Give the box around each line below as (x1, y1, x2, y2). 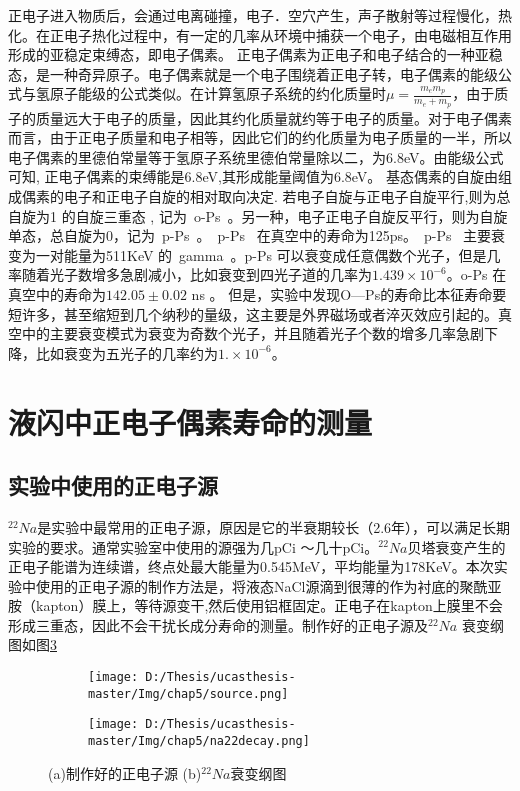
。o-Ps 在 (446, 264, 507, 285)
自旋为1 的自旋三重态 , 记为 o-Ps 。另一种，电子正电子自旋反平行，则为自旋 (8, 205, 508, 226)
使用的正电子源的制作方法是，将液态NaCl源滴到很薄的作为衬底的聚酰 (35, 575, 488, 596)
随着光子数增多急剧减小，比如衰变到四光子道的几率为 (21, 264, 372, 285)
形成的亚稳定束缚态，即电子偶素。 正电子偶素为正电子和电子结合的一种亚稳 (8, 44, 503, 65)
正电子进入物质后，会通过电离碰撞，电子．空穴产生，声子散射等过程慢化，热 (8, 5, 512, 25)
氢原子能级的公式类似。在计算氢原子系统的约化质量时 (35, 83, 386, 104)
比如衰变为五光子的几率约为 (35, 342, 218, 363)
